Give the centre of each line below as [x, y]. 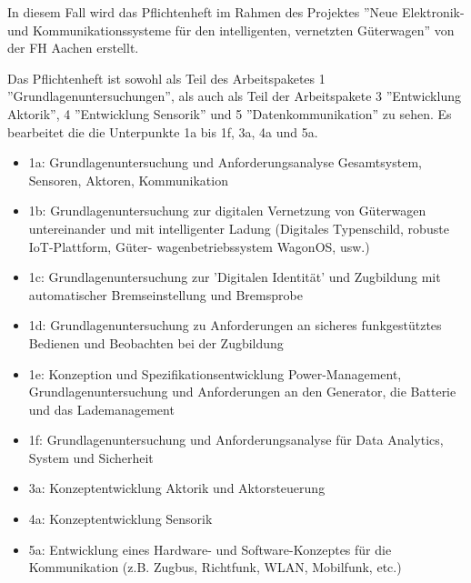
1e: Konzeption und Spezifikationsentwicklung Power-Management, [215, 373]
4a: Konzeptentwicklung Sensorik [120, 519]
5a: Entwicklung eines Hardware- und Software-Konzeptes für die [210, 549]
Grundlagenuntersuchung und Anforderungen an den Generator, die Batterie [242, 392]
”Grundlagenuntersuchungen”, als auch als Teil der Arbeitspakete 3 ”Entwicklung [234, 96]
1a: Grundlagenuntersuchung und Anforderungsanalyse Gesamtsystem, [225, 162]
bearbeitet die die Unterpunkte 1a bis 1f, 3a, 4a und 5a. [163, 131]
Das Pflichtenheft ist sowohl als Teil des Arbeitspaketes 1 [166, 78]
